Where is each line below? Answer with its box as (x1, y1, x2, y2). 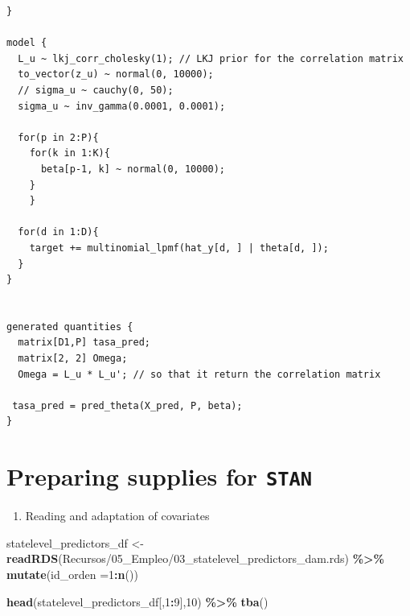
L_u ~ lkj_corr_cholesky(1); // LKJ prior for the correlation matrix (18, 52, 404, 64)
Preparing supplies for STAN (6, 460, 313, 493)
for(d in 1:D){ (18, 226, 99, 238)
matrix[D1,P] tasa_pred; (18, 337, 150, 349)
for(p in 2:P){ (18, 131, 99, 143)
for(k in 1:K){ (29, 147, 110, 159)
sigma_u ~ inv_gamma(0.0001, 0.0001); (18, 100, 226, 112)
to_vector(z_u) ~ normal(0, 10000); (18, 68, 214, 81)
